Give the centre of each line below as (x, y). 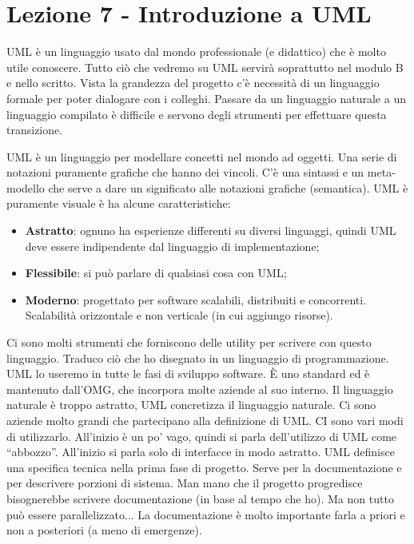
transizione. (35, 130)
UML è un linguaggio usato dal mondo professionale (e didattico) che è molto (196, 52)
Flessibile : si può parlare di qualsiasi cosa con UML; (156, 273)
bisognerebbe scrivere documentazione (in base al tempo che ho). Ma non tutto (200, 498)
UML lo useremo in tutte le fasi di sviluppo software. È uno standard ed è (188, 373)
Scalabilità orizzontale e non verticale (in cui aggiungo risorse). (179, 315)
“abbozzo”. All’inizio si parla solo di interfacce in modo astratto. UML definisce (201, 452)
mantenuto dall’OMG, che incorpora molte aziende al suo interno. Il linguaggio (200, 389)
